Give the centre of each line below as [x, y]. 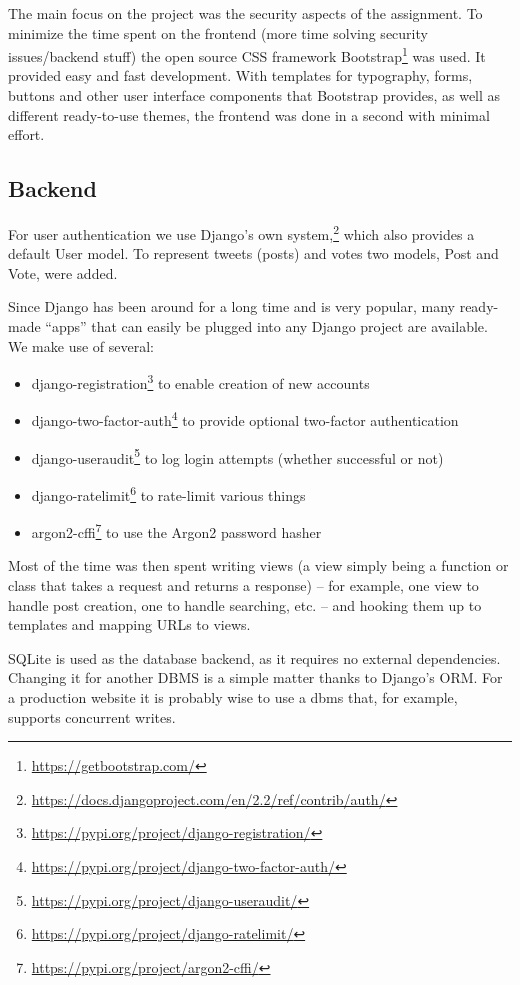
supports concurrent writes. [92, 716]
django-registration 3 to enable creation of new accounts [200, 381]
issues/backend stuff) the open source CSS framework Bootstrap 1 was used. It [247, 54]
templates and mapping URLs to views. [129, 624]
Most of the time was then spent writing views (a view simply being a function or [258, 565]
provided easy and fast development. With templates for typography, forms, [240, 75]
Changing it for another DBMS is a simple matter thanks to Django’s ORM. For [255, 677]
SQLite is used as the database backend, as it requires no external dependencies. [254, 657]
